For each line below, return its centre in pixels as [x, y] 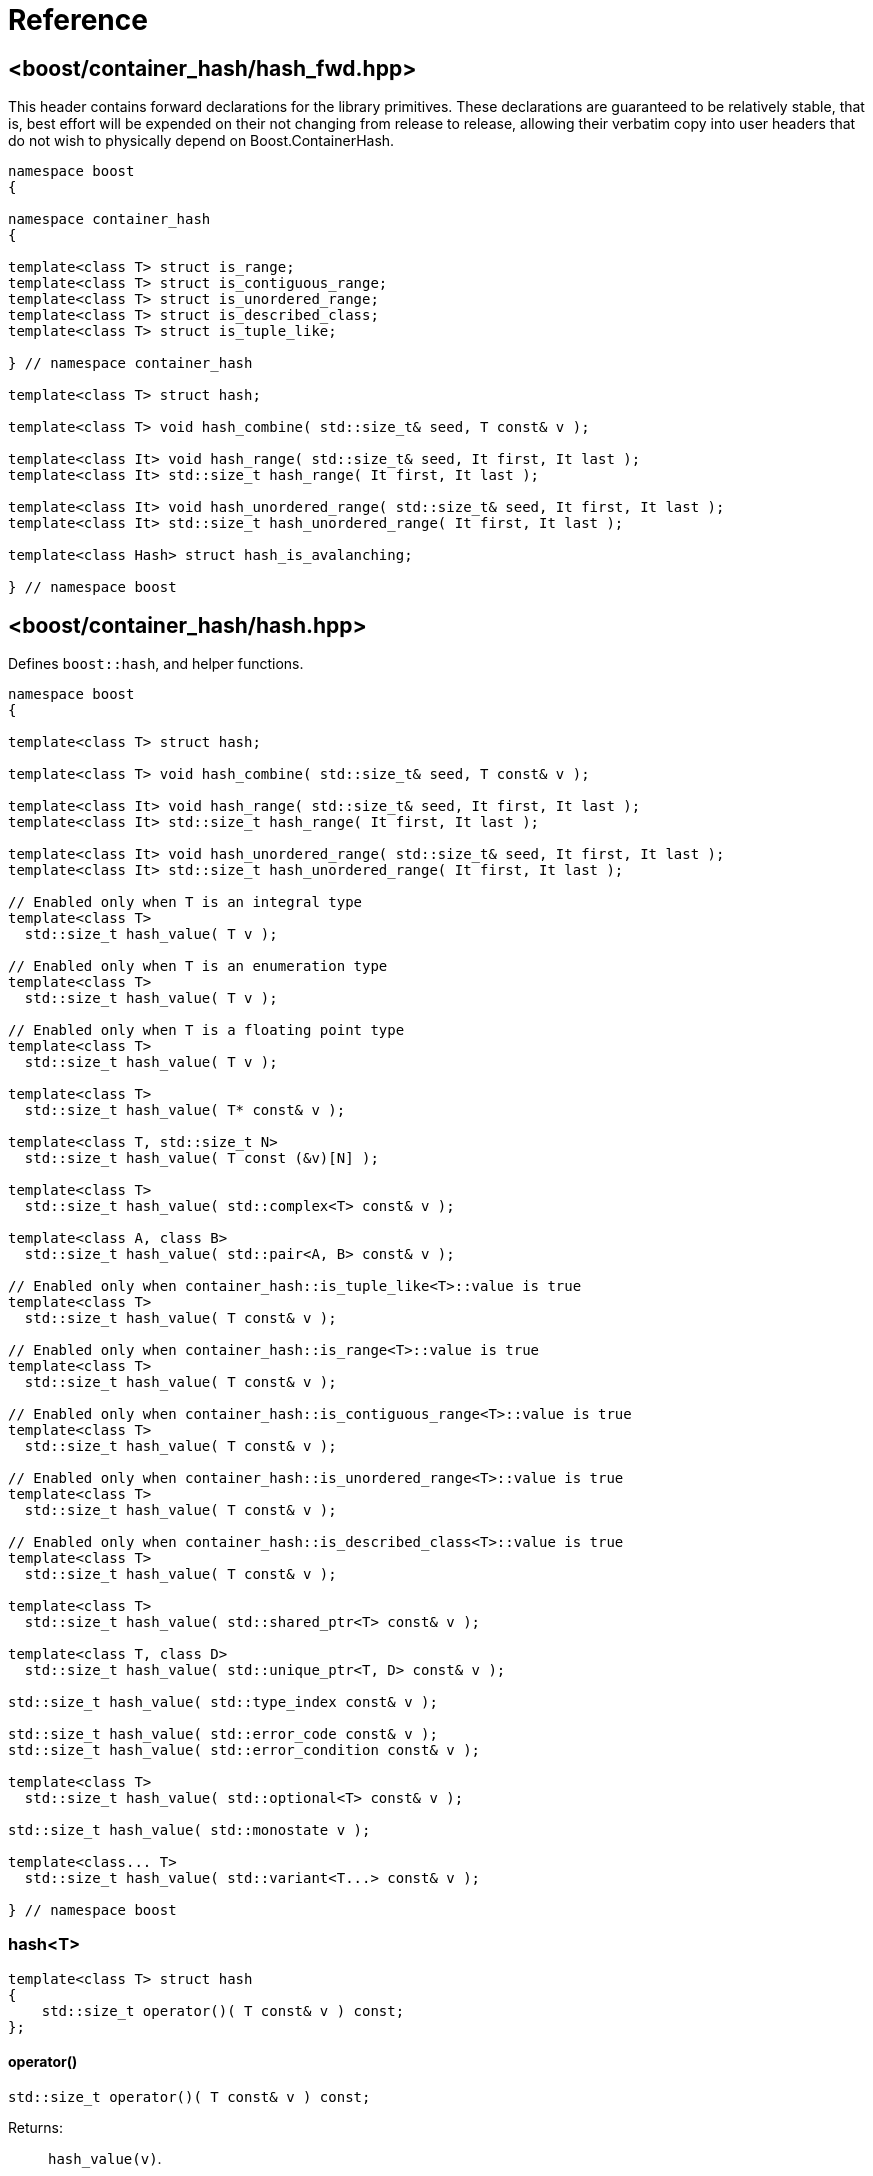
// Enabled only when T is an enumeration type [198, 966]
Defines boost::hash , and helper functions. [156, 664]
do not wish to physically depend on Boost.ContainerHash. [201, 141]
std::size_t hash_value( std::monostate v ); [189, 1830]
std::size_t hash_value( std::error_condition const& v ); [244, 1750]
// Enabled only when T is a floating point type [206, 1030]
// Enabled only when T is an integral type [185, 902]
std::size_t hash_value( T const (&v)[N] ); [201, 1158]
